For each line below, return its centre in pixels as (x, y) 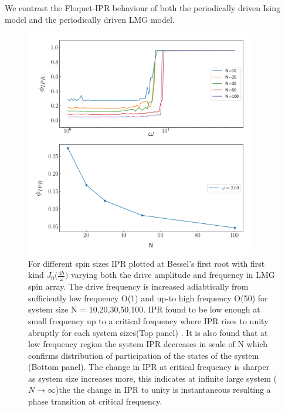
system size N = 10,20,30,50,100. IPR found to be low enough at (144, 309)
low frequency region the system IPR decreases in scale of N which (148, 344)
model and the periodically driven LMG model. (90, 19)
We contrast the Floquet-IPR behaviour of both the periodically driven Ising (142, 8)
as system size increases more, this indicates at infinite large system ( (152, 378)
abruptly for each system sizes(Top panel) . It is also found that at (148, 332)
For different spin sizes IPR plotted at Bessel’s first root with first (147, 263)
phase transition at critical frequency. (95, 401)
